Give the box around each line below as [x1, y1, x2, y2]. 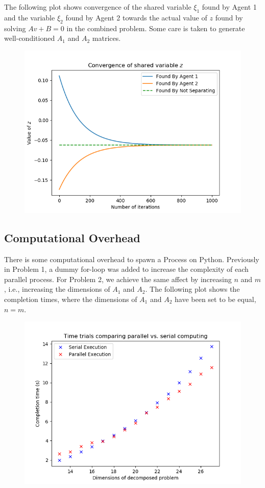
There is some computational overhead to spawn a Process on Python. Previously [4, 253, 259, 264]
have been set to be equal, [175, 293, 256, 304]
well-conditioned [4, 33, 55, 43]
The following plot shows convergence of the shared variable [4, 2, 191, 12]
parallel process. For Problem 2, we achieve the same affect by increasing [4, 273, 232, 284]
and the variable [4, 12, 55, 22]
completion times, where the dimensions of [4, 293, 137, 304]
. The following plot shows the [145, 284, 240, 294]
